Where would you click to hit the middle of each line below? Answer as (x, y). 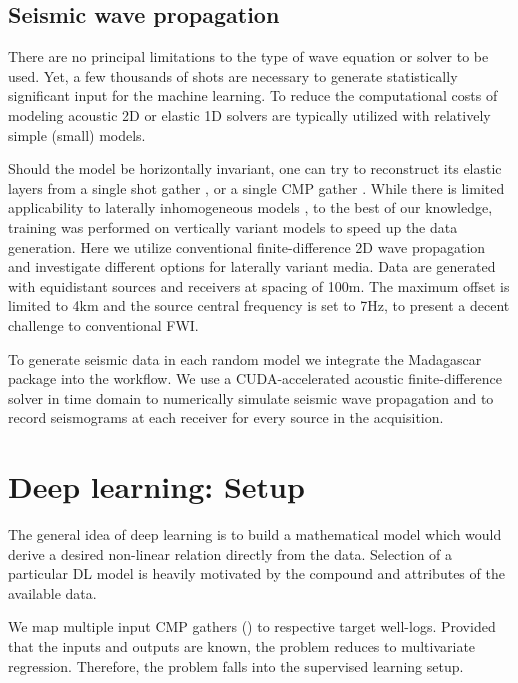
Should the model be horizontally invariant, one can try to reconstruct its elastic (255, 168)
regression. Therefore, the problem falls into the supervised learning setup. (236, 665)
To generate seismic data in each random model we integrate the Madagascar (245, 358)
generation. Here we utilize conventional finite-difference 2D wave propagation (247, 246)
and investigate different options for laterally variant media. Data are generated (252, 266)
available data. (52, 592)
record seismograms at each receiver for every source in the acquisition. (226, 417)
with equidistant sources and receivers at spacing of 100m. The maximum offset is (259, 285)
